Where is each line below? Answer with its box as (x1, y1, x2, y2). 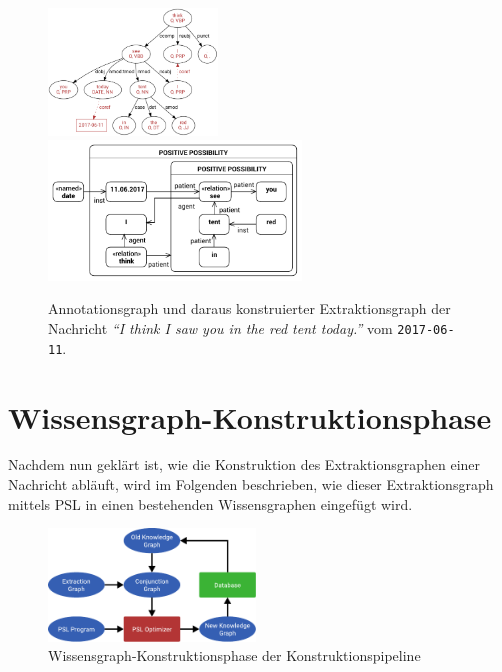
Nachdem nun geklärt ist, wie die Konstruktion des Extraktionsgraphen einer (8, 454, 481, 475)
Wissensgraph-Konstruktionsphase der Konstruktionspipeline (48, 645, 421, 666)
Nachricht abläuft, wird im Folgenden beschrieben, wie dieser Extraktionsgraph (8, 474, 494, 495)
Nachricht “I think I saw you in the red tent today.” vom (48, 318, 393, 338)
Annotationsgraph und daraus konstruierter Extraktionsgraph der (48, 298, 451, 319)
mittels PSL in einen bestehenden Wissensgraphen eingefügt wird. (8, 493, 413, 514)
